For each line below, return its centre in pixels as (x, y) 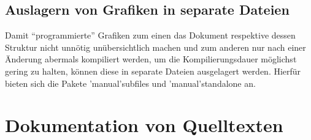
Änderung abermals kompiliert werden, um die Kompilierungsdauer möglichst (151, 59)
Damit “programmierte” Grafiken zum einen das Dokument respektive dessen (150, 35)
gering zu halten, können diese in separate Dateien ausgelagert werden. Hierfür (153, 71)
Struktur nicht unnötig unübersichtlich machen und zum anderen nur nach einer (155, 47)
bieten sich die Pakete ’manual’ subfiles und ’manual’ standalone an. (130, 83)
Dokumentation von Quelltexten (144, 125)
